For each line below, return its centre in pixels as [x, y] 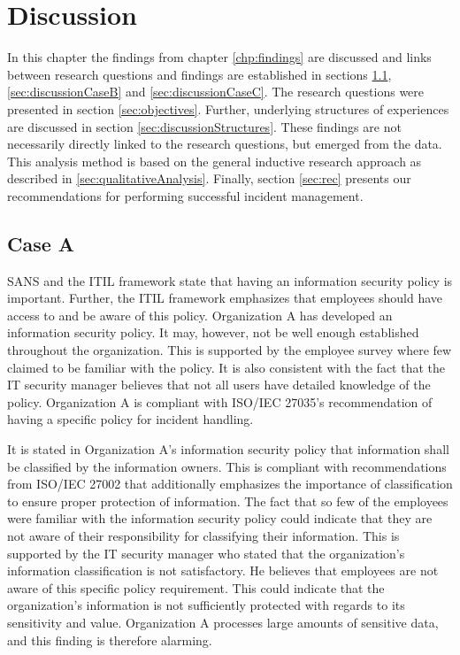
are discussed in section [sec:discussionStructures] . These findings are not [204, 126]
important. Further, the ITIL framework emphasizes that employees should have [225, 298]
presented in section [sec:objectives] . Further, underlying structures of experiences [228, 108]
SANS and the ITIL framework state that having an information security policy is [230, 280]
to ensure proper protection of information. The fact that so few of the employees [228, 501]
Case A [41, 243]
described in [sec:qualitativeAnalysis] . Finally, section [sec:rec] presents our [209, 178]
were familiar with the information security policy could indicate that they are [220, 518]
